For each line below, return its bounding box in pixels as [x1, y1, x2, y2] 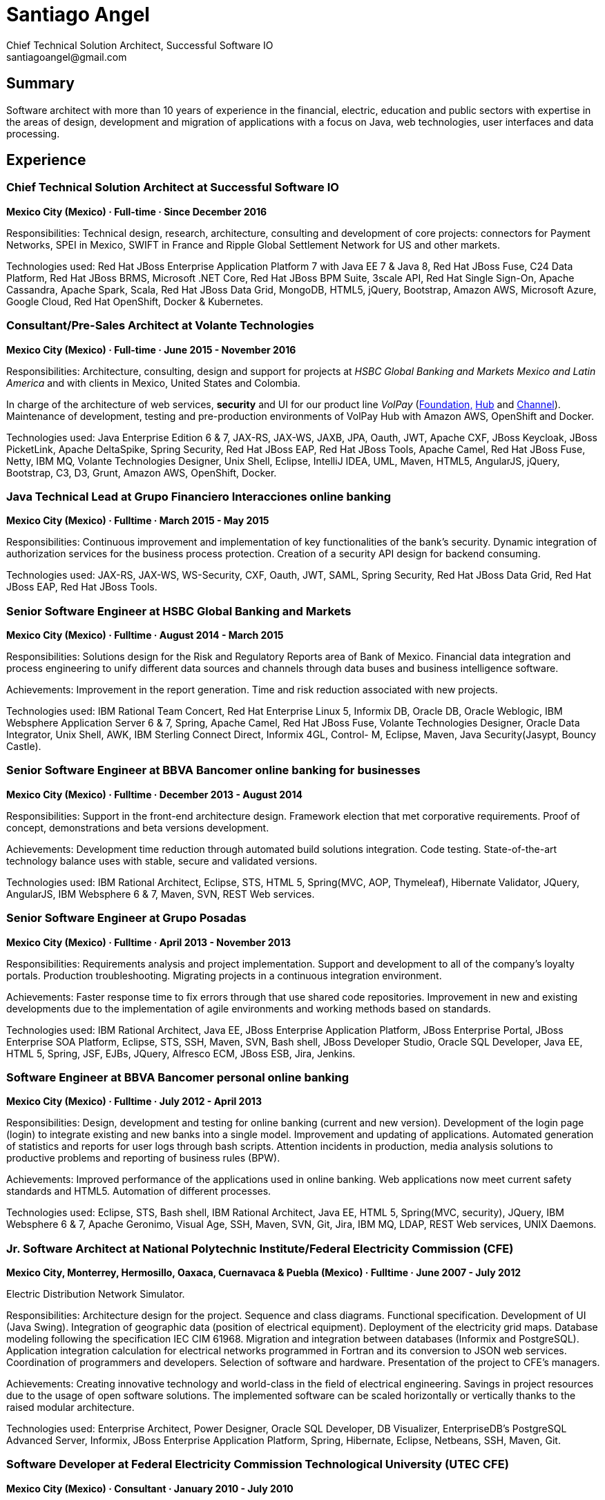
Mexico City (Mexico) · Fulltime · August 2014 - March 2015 [6, 629, 284, 642]
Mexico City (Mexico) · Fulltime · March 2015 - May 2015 [6, 515, 269, 527]
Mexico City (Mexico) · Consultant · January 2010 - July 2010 [6, 1482, 294, 1494]
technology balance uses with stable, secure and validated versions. [6, 854, 318, 867]
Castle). [6, 740, 41, 753]
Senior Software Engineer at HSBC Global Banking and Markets [6, 604, 352, 618]
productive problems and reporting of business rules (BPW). [6, 1152, 280, 1164]
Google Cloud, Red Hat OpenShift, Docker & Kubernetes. [6, 295, 264, 307]
